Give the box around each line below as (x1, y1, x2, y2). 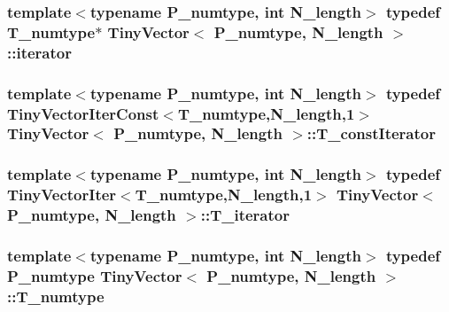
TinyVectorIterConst (7, 102, 159, 124)
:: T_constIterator (306, 122, 436, 144)
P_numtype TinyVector (7, 264, 182, 286)
